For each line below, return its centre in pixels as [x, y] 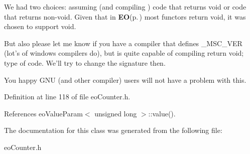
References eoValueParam [43, 113]
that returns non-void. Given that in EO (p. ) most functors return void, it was [125, 16]
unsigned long [116, 113]
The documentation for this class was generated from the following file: [113, 130]
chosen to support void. [40, 26]
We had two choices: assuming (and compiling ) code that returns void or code [125, 7]
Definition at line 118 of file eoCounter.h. [67, 97]
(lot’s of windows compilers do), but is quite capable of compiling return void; [124, 53]
